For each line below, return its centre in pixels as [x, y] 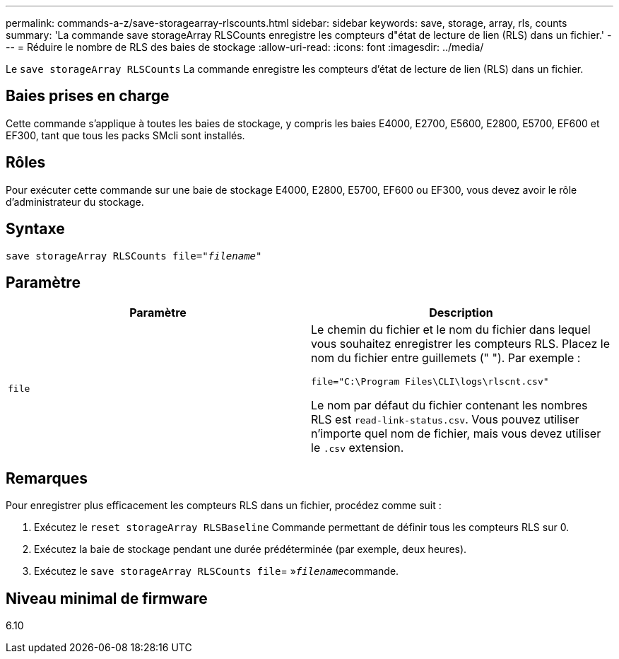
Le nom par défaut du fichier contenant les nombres [449, 406]
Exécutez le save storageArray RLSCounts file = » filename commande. [217, 571]
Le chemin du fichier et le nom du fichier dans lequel [451, 330]
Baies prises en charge [88, 96]
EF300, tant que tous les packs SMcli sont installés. [125, 135]
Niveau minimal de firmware [107, 598]
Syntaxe [35, 229]
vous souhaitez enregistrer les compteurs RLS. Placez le [460, 344]
